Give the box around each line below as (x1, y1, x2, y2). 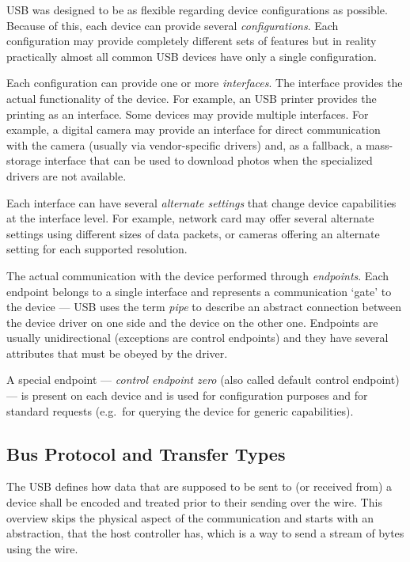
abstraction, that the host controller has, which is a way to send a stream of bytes (6, 525, 404, 541)
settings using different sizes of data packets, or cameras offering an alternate (6, 225, 380, 241)
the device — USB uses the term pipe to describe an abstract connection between (6, 298, 401, 315)
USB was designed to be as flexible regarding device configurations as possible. (6, 2, 388, 17)
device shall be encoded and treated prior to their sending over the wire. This (6, 494, 382, 511)
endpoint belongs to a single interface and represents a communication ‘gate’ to (6, 283, 392, 299)
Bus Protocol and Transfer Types (6, 441, 286, 465)
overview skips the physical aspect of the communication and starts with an (6, 509, 374, 526)
